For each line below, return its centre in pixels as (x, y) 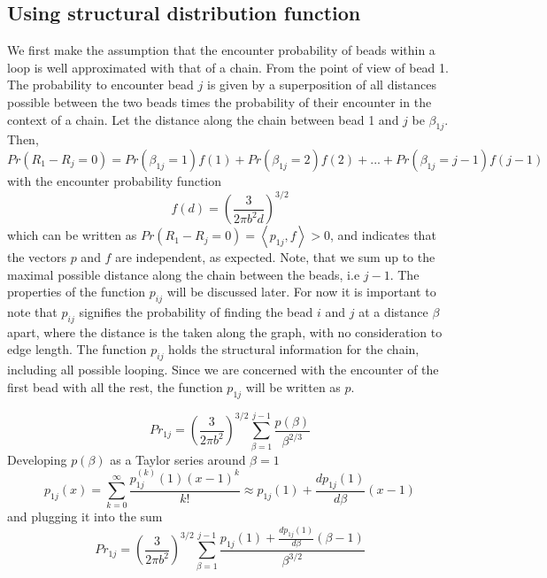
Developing (37, 459)
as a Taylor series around (178, 459)
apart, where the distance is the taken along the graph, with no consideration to (225, 331)
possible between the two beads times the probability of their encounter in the (220, 101)
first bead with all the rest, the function (115, 386)
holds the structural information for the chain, (294, 349)
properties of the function (77, 292)
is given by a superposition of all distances (322, 85)
